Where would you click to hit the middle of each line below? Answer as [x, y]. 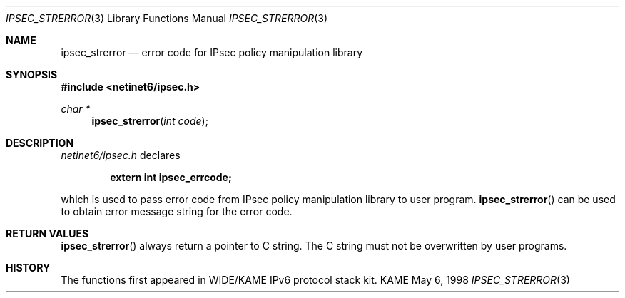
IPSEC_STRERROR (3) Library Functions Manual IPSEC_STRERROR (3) [167, 18]
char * [76, 109]
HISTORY [28, 268]
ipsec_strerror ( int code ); [150, 121]
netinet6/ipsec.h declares [121, 155]
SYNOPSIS [32, 74]
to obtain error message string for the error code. [177, 211]
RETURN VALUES [47, 233]
